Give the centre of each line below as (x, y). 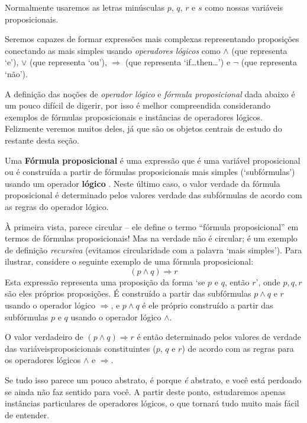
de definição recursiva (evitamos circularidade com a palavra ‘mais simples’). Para (153, 249)
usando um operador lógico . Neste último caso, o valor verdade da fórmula (143, 183)
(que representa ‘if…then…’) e (178, 62)
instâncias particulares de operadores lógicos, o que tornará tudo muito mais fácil (152, 403)
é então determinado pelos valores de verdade (219, 337)
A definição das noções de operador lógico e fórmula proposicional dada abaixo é (150, 93)
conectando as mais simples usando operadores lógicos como (113, 50)
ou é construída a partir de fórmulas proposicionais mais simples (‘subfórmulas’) (150, 172)
